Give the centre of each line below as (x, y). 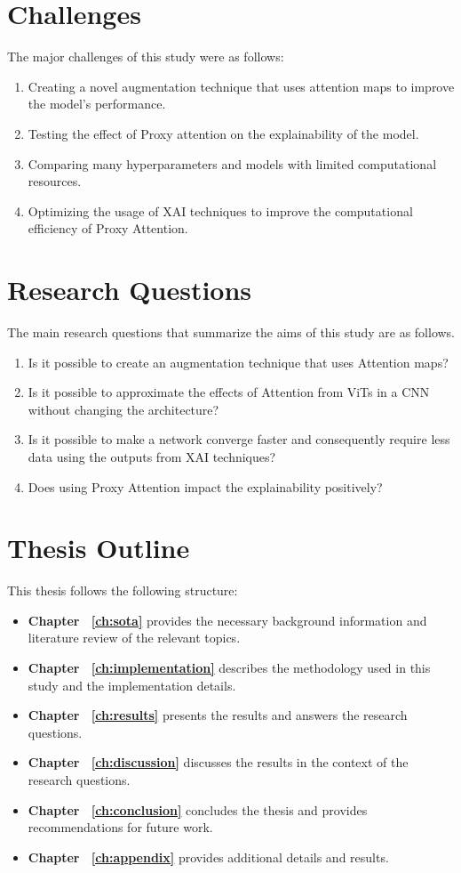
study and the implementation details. (132, 685)
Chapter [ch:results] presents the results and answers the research (218, 715)
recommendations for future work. (120, 827)
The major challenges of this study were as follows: (146, 57)
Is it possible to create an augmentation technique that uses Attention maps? (238, 362)
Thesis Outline (99, 548)
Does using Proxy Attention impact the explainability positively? (205, 486)
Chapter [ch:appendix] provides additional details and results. (208, 857)
